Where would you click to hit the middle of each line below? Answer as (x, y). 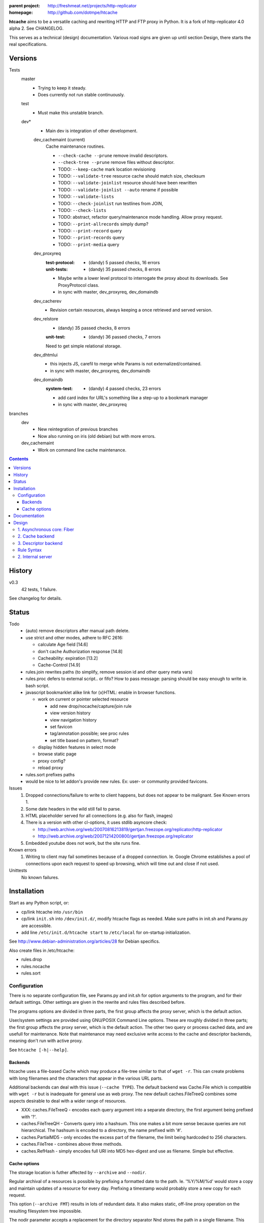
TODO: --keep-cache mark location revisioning (107, 169)
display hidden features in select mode (77, 747)
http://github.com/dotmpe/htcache (83, 13)
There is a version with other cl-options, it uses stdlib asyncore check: (96, 822)
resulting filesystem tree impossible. (45, 1211)
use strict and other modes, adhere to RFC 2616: (74, 637)
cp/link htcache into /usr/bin (52, 912)
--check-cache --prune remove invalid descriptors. (113, 155)
